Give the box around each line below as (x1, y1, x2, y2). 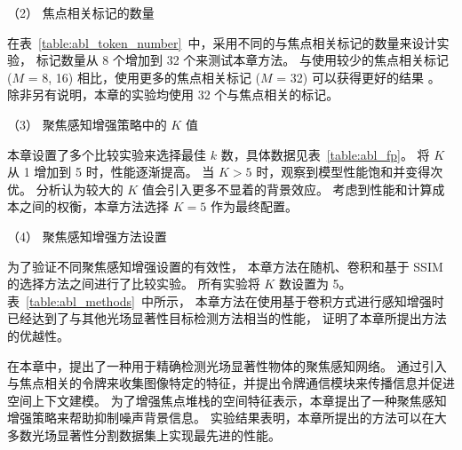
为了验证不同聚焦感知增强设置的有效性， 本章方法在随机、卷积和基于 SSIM (7, 257, 443, 275)
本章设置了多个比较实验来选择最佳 (7, 145, 206, 163)
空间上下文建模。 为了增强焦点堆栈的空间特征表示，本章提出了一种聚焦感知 (7, 391, 447, 409)
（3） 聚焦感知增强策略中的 (7, 114, 167, 133)
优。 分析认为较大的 (7, 179, 123, 198)
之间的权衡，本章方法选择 (19, 197, 169, 216)
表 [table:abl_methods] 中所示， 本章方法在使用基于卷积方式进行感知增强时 (7, 291, 444, 310)
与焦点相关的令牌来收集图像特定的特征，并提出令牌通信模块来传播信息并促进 (7, 374, 455, 392)
